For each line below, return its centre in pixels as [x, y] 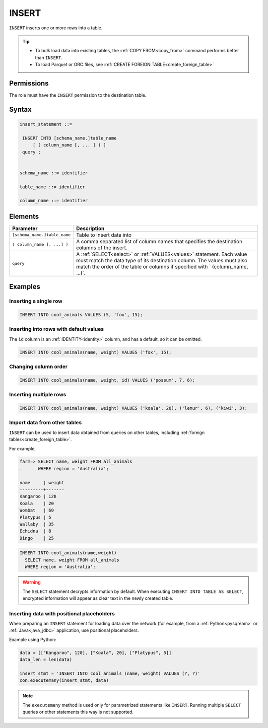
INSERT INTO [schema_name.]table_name [69, 138]
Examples [25, 287]
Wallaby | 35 [37, 524]
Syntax [20, 109]
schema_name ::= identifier [54, 173]
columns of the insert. [102, 247]
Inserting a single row [36, 301]
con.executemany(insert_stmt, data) [64, 681]
